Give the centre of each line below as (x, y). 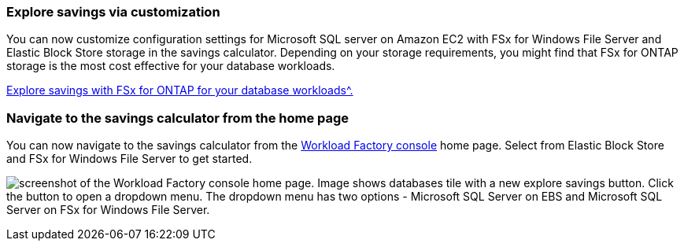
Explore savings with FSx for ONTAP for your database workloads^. (180, 90)
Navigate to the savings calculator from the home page (178, 118)
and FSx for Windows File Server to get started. (129, 159)
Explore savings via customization (113, 12)
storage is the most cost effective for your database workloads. (171, 66)
